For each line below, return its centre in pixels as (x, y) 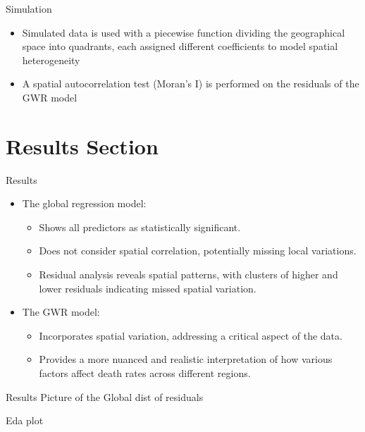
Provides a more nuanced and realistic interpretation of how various (186, 359)
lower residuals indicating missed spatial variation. (148, 288)
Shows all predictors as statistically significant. (140, 227)
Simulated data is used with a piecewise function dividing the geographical (184, 32)
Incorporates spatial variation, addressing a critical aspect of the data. (191, 335)
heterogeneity (51, 60)
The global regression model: (84, 203)
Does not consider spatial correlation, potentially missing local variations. (198, 251)
